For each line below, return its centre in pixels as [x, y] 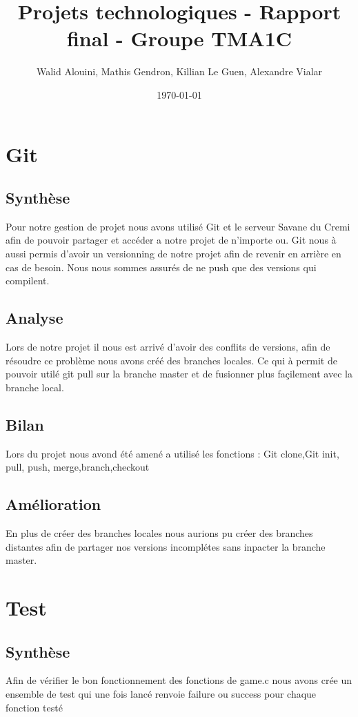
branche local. [35, 387]
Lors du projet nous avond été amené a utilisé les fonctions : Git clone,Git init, [172, 453]
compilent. [28, 281]
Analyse [34, 318]
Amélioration [53, 504]
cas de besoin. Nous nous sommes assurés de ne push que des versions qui [161, 267]
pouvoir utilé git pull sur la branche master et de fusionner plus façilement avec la [179, 374]
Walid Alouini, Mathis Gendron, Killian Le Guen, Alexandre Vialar [179, 71]
